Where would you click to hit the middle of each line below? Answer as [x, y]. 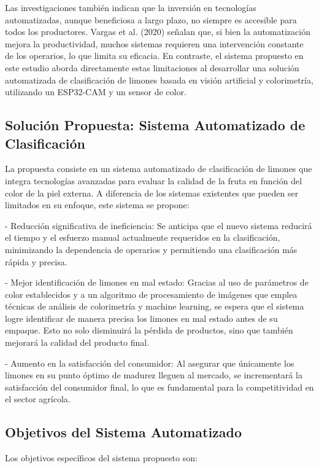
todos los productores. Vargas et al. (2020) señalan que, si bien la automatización [158, 32]
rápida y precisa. [36, 261]
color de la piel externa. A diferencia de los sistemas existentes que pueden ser [152, 193]
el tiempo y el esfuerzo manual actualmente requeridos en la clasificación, [143, 237]
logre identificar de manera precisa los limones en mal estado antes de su [141, 318]
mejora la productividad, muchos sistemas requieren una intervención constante [154, 43]
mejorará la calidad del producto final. [77, 342]
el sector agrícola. [38, 399]
